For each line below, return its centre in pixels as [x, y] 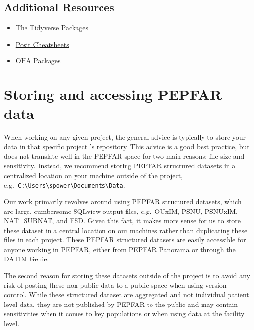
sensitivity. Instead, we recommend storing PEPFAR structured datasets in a [120, 166]
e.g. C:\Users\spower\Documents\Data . [64, 185]
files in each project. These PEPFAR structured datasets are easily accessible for [125, 240]
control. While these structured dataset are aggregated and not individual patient [127, 295]
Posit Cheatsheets [42, 44]
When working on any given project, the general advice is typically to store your [125, 137]
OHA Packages [38, 60]
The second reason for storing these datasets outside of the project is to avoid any [127, 275]
